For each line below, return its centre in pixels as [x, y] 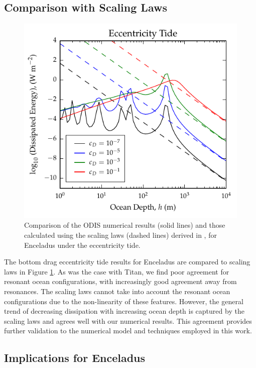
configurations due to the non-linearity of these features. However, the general [124, 301]
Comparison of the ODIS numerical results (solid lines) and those [125, 225]
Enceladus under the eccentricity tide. [82, 245]
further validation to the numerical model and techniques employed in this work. [128, 331]
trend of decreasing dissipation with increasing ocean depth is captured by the [124, 311]
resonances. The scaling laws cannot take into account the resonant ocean [117, 291]
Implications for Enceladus [75, 358]
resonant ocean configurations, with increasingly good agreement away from [120, 281]
